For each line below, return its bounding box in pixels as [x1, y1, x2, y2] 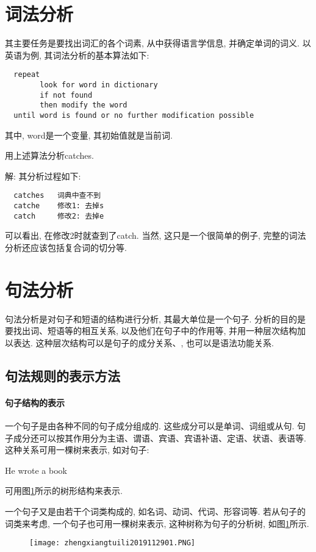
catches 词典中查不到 [13, 191, 101, 200]
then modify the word [40, 101, 127, 110]
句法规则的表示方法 [5, 366, 120, 385]
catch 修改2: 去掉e [13, 211, 104, 220]
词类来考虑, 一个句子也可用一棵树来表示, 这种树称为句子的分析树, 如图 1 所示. [5, 517, 309, 529]
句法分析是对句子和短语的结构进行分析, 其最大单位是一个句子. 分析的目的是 [5, 312, 306, 325]
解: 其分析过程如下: [5, 169, 81, 182]
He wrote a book [5, 463, 67, 476]
